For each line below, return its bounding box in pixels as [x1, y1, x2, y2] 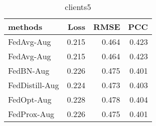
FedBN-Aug [8, 65, 50, 76]
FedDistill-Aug [8, 79, 59, 91]
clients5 [65, 1, 91, 12]
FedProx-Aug [8, 108, 55, 120]
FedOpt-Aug [8, 94, 52, 105]
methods [8, 21, 43, 32]
